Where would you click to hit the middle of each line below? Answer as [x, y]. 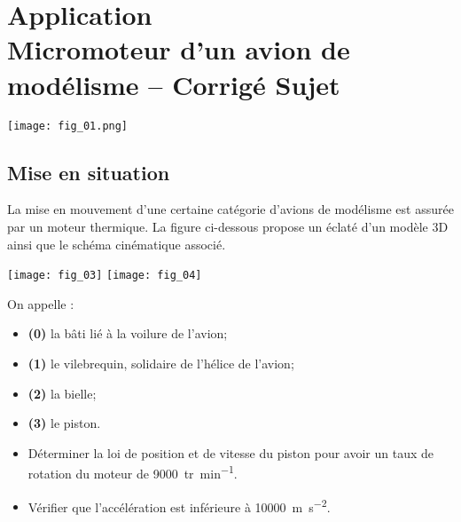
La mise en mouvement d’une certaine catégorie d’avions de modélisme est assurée [230, 209]
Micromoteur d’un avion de [179, 49]
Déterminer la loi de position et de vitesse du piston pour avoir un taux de [231, 452]
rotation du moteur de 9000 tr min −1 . [133, 472]
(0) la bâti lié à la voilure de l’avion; [128, 333]
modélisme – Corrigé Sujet [174, 84]
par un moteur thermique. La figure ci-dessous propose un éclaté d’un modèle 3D [228, 226]
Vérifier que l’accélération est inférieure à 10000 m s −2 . [179, 505]
